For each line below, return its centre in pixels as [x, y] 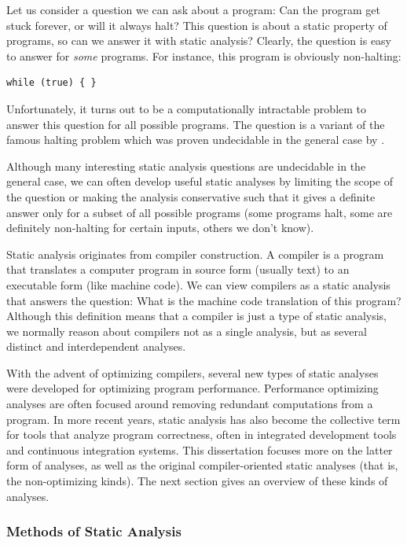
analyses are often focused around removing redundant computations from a [190, 404]
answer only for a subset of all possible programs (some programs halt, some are [200, 212]
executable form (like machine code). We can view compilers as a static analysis [198, 284]
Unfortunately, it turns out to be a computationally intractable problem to [187, 108]
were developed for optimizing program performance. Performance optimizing [192, 388]
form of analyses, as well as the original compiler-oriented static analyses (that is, [202, 465]
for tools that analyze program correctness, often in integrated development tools [202, 435]
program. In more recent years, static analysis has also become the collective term [203, 419]
